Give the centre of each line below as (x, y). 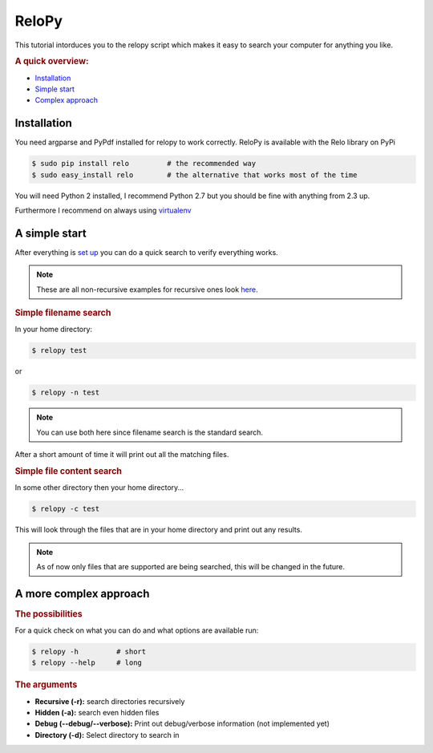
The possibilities (49, 613)
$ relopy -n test (66, 393)
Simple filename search (63, 313)
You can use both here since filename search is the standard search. (150, 432)
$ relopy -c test (66, 509)
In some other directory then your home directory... (99, 488)
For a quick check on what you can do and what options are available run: (137, 630)
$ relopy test (59, 350)
